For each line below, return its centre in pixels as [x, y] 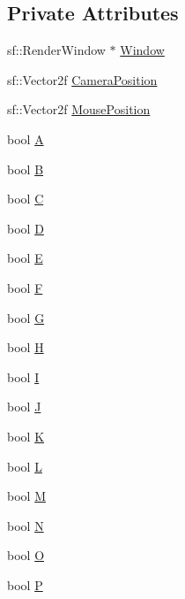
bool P [25, 584]
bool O [26, 555]
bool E [25, 258]
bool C [26, 199]
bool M [26, 496]
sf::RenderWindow [56, 50]
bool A [26, 138]
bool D [26, 228]
